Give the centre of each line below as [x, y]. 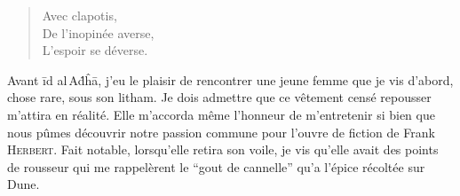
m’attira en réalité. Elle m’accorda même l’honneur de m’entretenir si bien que [221, 114]
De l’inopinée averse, [98, 32]
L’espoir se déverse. [95, 50]
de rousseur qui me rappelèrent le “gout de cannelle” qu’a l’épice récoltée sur [216, 166]
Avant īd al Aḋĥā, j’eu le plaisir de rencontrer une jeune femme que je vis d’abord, [230, 79]
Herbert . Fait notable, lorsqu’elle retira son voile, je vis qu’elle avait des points [223, 149]
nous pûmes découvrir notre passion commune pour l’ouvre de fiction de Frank [221, 132]
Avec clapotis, [79, 15]
